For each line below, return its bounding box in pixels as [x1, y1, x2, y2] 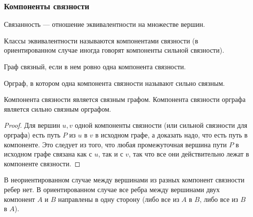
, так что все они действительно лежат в [129, 149, 249, 159]
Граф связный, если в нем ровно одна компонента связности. [4, 61, 186, 71]
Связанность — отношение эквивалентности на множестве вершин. [4, 19, 205, 29]
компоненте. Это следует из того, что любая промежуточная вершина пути [4, 139, 227, 149]
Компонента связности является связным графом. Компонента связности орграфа [4, 94, 246, 104]
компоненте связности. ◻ [4, 158, 81, 168]
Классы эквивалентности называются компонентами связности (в [4, 35, 198, 45]
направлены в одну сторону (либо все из [58, 194, 180, 204]
